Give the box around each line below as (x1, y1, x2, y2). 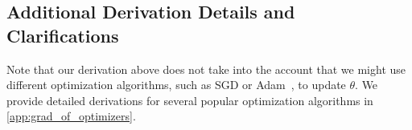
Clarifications (6, 22, 119, 47)
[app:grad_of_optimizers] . (6, 108, 136, 124)
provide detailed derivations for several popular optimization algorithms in (6, 91, 373, 108)
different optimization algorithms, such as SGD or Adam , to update (6, 76, 346, 93)
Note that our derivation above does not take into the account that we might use (6, 60, 406, 77)
